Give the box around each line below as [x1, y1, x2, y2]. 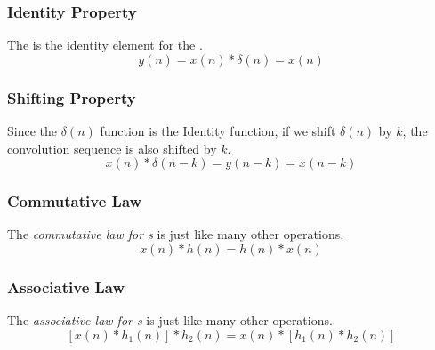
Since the [7, 122, 57, 140]
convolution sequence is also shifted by [7, 139, 217, 157]
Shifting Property [7, 86, 136, 108]
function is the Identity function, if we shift [100, 122, 336, 140]
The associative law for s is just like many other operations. [7, 311, 333, 330]
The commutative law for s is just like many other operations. [7, 225, 344, 243]
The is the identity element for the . [7, 36, 203, 54]
